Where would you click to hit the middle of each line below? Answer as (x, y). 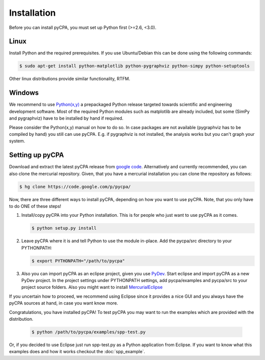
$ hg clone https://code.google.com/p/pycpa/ (75, 187)
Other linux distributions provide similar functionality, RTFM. (70, 79)
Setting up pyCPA (37, 155)
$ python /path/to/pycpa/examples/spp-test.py (89, 332)
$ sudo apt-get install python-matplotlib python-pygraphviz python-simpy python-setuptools (134, 66)
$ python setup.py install (64, 228)
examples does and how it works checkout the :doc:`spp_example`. (77, 352)
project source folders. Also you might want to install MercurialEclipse (92, 287)
